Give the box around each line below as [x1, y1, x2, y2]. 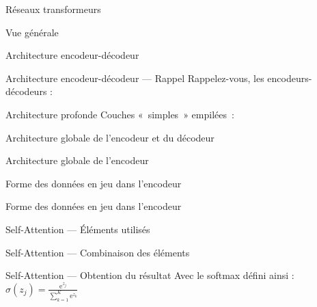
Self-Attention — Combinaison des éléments [5, 245, 190, 259]
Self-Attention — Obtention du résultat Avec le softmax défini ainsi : [5, 268, 294, 282]
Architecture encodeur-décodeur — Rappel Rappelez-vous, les [5, 70, 264, 85]
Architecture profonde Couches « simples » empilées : [5, 107, 234, 121]
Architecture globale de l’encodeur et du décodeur [5, 130, 215, 144]
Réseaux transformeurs [5, 2, 101, 16]
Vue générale [5, 25, 59, 39]
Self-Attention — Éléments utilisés [5, 222, 150, 236]
